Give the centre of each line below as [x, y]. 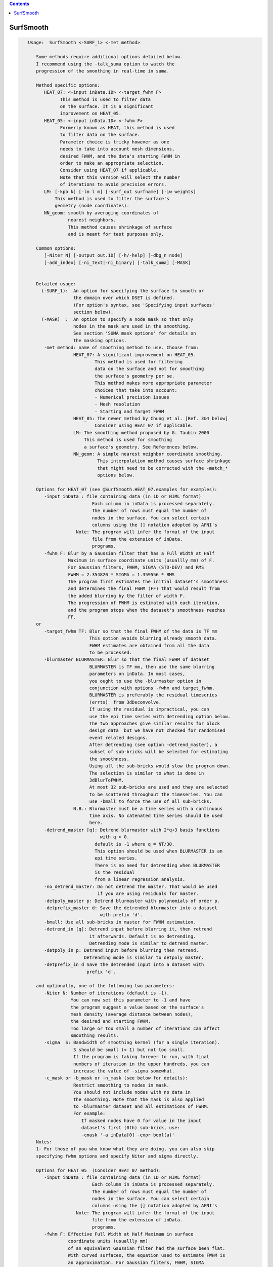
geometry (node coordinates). [92, 206]
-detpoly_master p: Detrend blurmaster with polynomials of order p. [132, 901]
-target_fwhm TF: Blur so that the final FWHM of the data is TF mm [130, 631]
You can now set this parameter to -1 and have [131, 1000]
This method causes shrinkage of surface [120, 227]
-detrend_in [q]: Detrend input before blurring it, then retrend [128, 929]
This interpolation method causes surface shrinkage [164, 461]
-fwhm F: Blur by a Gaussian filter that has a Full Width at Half [129, 553]
